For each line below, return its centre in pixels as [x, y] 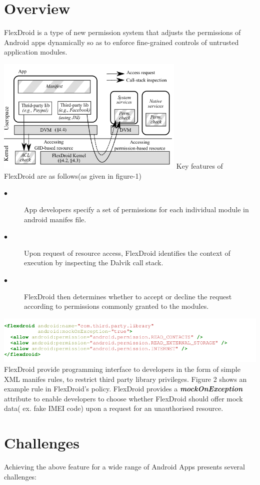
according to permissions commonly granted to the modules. [116, 306]
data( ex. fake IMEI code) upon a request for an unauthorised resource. [114, 408]
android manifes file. [55, 219]
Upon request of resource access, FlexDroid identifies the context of [127, 253]
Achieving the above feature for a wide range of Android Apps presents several [124, 467]
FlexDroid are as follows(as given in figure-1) [73, 175]
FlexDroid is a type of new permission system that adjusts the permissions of [122, 32]
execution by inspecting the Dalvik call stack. [94, 263]
